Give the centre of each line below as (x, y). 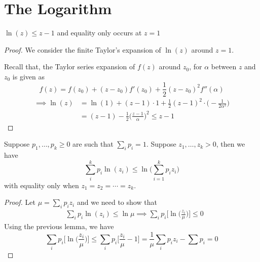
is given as (29, 76)
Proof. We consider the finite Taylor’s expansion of (83, 49)
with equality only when (42, 185)
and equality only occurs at (99, 33)
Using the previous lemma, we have (59, 226)
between (224, 67)
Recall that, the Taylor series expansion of (70, 67)
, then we (231, 144)
